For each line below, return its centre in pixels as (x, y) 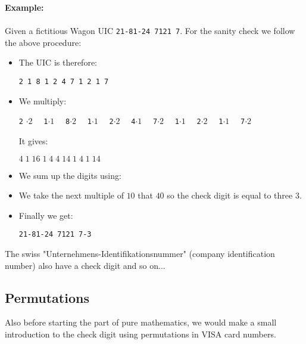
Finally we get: (46, 215)
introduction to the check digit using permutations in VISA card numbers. (140, 334)
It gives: (33, 140)
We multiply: (43, 100)
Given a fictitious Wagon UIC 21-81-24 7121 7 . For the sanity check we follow (150, 31)
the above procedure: (43, 42)
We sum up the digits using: (70, 175)
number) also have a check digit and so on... (85, 265)
